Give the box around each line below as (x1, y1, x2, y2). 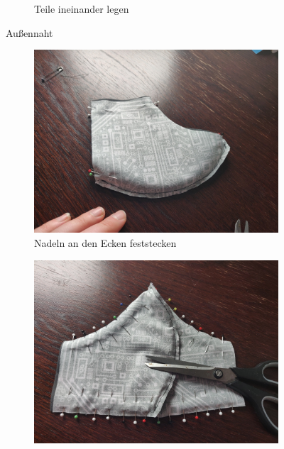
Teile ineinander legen (34, 1, 129, 16)
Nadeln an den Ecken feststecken (34, 235, 177, 250)
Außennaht (6, 25, 53, 40)
